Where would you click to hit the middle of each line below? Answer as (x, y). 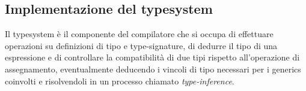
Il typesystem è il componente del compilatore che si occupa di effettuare (139, 34)
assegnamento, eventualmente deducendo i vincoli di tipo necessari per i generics (153, 69)
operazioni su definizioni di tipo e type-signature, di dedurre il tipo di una (141, 45)
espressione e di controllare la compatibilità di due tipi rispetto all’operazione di (152, 57)
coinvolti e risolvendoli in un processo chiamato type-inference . (120, 81)
